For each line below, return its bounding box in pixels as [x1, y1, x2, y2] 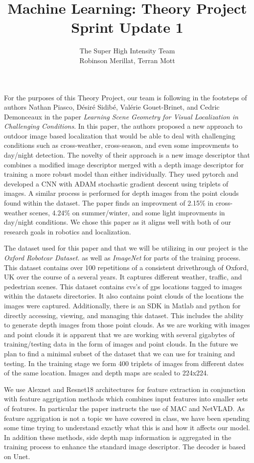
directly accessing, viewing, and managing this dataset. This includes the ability [4, 310, 244, 320]
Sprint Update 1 [71, 17, 184, 37]
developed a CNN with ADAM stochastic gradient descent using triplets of [4, 178, 229, 188]
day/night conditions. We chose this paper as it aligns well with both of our [4, 217, 231, 227]
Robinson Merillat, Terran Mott [79, 55, 175, 65]
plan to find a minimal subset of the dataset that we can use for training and [4, 348, 235, 358]
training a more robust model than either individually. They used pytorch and [4, 169, 238, 179]
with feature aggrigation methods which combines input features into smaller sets [4, 394, 248, 404]
